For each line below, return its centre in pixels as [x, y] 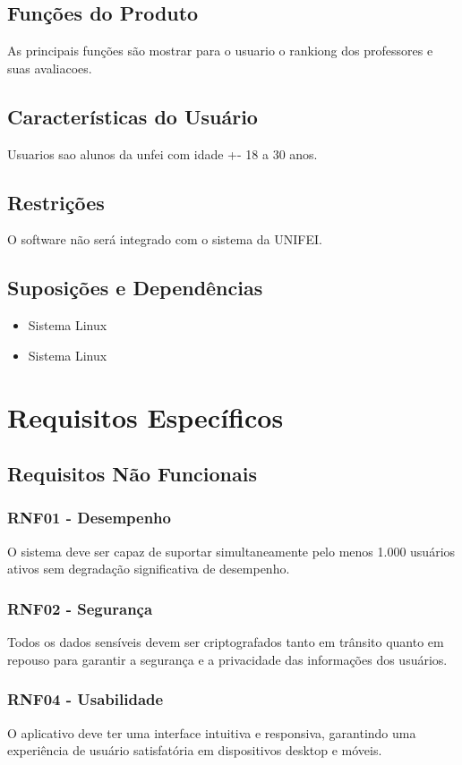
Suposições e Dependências [135, 288]
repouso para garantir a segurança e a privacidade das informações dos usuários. [227, 659]
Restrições [56, 202]
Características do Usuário [133, 116]
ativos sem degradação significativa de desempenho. [149, 569]
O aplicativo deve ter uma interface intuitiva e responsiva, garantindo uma [212, 732]
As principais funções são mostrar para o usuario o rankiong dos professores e [220, 51]
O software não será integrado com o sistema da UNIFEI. [165, 239]
